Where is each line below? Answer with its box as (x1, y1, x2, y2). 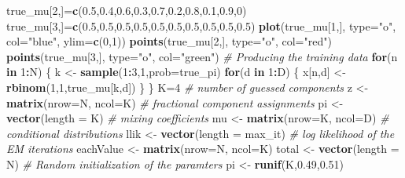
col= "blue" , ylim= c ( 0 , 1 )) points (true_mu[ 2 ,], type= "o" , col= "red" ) (6, 33, 332, 49)
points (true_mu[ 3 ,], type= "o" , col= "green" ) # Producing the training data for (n (6, 48, 398, 64)
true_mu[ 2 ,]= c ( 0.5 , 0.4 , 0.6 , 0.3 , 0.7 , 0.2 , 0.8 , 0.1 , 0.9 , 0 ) (6, 2, 247, 18)
